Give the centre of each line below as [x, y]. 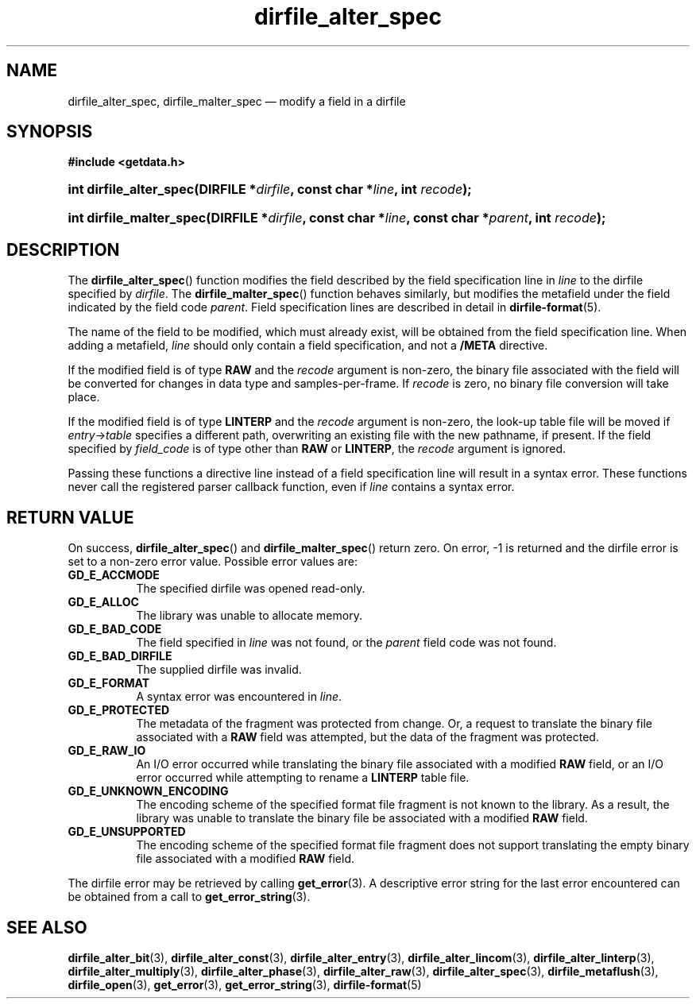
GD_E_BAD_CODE [115, 629]
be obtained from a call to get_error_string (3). [189, 897]
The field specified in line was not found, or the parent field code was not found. [346, 643]
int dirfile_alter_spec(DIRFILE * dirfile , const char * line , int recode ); [270, 189]
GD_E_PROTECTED [119, 710]
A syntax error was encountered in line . [239, 697]
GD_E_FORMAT [109, 683]
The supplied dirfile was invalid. [219, 670]
